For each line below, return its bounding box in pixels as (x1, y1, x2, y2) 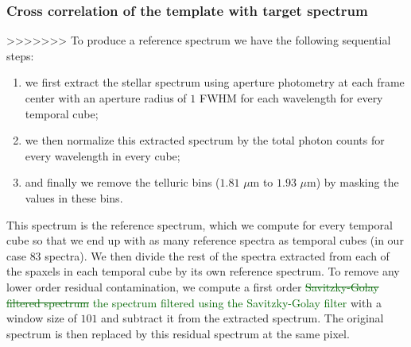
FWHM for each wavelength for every (199, 90, 383, 106)
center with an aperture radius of (25, 90, 187, 106)
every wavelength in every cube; (25, 147, 180, 164)
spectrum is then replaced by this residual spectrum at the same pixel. (6, 325, 350, 341)
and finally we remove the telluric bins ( (25, 174, 220, 191)
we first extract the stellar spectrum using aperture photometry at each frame (25, 74, 405, 91)
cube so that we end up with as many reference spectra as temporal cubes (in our (6, 232, 404, 249)
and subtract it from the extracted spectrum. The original (101, 310, 384, 326)
